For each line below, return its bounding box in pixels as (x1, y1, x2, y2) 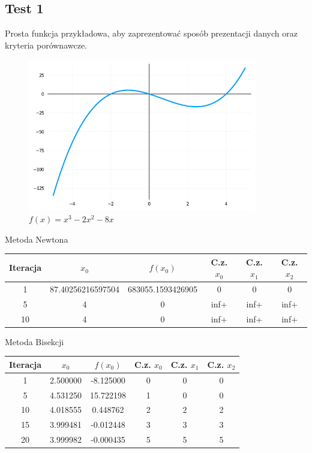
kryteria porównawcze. (5, 38, 88, 51)
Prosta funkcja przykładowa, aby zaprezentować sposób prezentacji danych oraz (5, 27, 298, 40)
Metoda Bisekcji (5, 335, 64, 348)
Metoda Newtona (5, 232, 68, 245)
